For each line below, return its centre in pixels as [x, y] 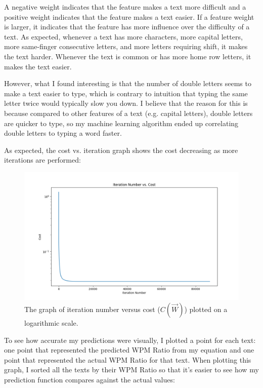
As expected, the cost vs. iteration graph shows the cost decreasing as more [121, 150]
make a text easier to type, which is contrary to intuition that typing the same [126, 93]
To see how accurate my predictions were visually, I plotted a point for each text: [130, 340]
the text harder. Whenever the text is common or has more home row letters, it [128, 56]
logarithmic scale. [51, 323]
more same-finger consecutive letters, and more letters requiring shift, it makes [126, 46]
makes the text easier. [38, 66]
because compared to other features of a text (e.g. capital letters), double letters [128, 113]
